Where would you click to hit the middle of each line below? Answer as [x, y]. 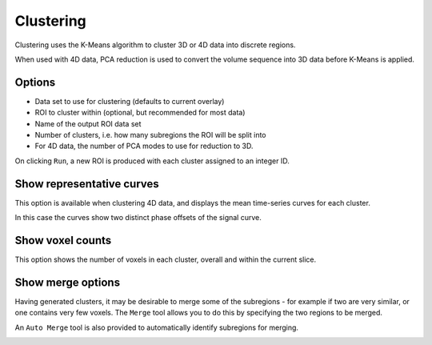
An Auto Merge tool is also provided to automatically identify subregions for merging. [157, 327]
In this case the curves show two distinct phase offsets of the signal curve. [138, 218]
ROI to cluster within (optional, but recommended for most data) [140, 113]
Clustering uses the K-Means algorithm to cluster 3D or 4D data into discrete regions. [155, 45]
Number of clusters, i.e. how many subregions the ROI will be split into [150, 135]
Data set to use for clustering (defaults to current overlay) [130, 101]
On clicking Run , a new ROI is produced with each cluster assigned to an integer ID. [152, 161]
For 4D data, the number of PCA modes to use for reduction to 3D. [144, 146]
